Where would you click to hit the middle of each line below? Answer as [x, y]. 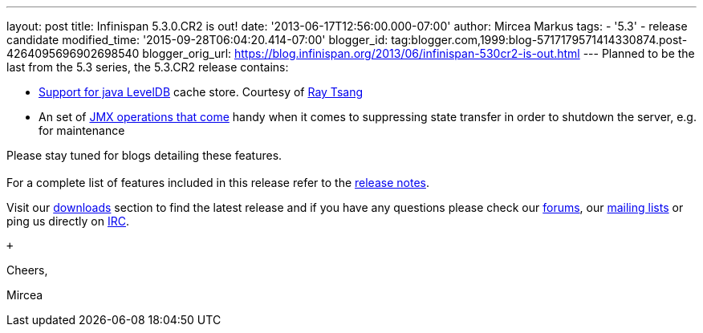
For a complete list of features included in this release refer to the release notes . [218, 183]
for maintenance [82, 130]
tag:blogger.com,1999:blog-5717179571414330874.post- [539, 40]
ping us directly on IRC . [68, 221]
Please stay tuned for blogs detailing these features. [144, 155]
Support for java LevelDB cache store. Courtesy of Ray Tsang [201, 92]
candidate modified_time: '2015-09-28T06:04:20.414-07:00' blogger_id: [197, 40]
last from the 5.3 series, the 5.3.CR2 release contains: [148, 67]
